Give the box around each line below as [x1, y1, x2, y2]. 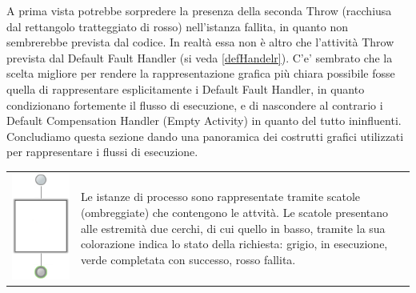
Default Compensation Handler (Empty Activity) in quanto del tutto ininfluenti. [6, 112, 402, 129]
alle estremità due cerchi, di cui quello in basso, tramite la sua [80, 219, 386, 236]
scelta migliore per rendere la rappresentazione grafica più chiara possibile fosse [6, 65, 395, 82]
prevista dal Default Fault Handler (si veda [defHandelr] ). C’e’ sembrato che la [6, 49, 393, 66]
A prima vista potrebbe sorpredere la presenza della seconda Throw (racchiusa [6, 2, 392, 18]
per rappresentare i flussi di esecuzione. [6, 143, 198, 160]
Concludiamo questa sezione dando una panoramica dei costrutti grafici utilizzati [6, 127, 404, 144]
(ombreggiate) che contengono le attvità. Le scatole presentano [80, 203, 389, 220]
